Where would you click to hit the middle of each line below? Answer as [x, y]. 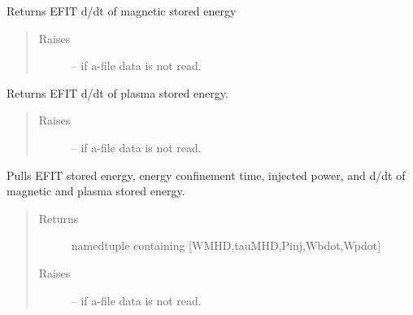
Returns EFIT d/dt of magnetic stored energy [122, 11]
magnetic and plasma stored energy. [96, 191]
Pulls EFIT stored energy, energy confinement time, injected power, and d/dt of [206, 175]
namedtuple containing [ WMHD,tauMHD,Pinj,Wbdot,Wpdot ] [226, 245]
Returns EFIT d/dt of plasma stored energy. [117, 92]
